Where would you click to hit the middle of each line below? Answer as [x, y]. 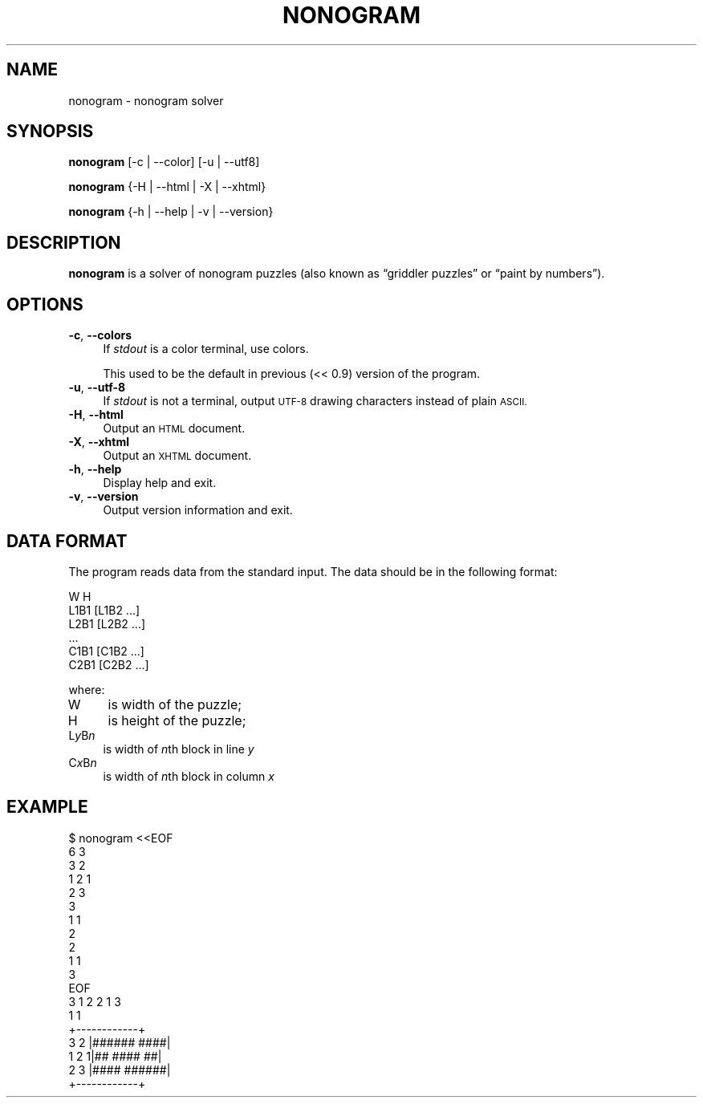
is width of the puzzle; [175, 704]
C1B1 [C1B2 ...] [106, 651]
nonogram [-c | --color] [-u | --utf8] [164, 162]
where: [87, 689]
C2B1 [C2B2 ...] [109, 664]
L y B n [82, 735]
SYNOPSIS [50, 132]
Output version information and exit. [198, 510]
